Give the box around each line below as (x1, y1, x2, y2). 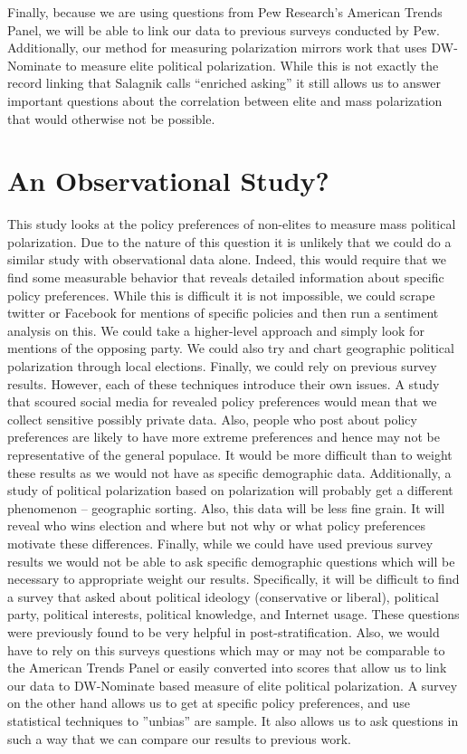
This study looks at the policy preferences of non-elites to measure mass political (7, 215, 456, 234)
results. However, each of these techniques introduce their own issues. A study (7, 374, 440, 393)
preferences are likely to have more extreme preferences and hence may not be (7, 427, 440, 446)
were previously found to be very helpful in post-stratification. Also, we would (7, 622, 440, 641)
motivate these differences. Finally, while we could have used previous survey (7, 533, 434, 552)
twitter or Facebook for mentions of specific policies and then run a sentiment (7, 303, 439, 322)
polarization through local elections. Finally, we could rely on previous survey (7, 357, 437, 376)
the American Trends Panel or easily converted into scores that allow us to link (7, 658, 447, 677)
